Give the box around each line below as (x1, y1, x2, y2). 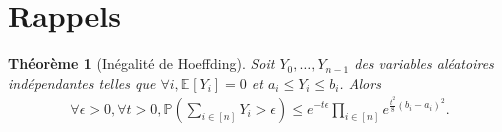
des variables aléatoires (354, 53, 494, 74)
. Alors (339, 72, 381, 93)
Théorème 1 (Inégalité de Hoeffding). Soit (8, 53, 275, 74)
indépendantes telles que (8, 72, 156, 93)
